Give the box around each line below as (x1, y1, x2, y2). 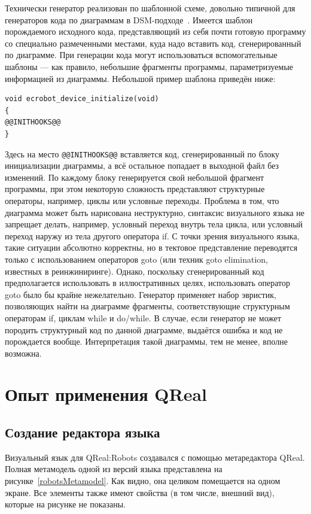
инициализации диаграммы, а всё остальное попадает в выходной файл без (5, 159, 279, 172)
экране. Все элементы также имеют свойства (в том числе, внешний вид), (5, 486, 275, 498)
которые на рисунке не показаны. (5, 498, 126, 510)
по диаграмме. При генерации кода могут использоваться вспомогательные (5, 48, 278, 61)
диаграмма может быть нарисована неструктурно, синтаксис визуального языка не (5, 206, 305, 218)
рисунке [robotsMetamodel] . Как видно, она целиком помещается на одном (5, 475, 280, 487)
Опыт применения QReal (5, 382, 207, 406)
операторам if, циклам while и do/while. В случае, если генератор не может (5, 311, 282, 324)
